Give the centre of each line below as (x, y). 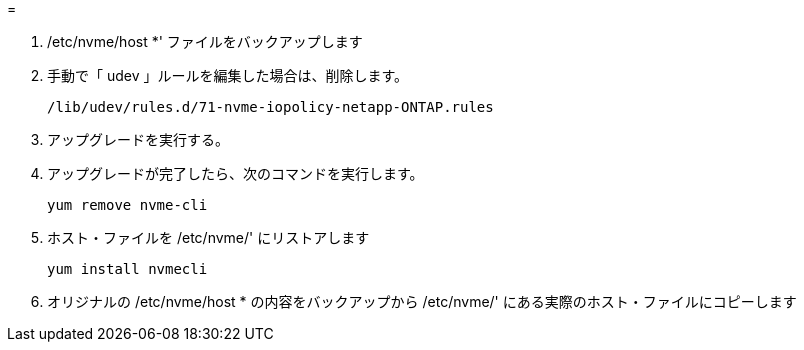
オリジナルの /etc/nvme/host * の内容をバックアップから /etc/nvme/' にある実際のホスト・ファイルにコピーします (422, 301)
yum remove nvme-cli (127, 205)
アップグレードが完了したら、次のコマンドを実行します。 (235, 173)
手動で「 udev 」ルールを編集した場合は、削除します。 (228, 75)
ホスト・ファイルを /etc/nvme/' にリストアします (208, 237)
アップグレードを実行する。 (138, 139)
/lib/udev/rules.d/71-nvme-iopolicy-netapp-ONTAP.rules (270, 107)
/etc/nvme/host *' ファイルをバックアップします (205, 41)
